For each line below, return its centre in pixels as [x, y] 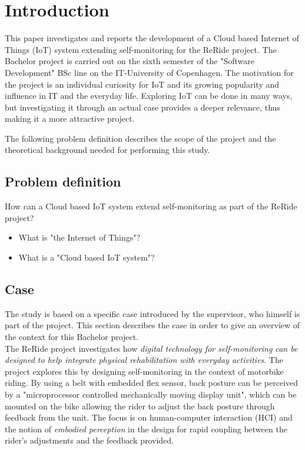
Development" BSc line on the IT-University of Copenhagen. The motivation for [149, 72]
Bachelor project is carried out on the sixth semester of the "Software [130, 61]
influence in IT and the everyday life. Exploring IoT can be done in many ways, [149, 96]
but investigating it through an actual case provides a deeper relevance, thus [142, 107]
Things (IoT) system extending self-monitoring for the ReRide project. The [141, 49]
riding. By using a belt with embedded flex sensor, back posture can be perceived [152, 383]
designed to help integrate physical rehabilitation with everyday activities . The [144, 360]
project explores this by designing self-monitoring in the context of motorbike [144, 371]
